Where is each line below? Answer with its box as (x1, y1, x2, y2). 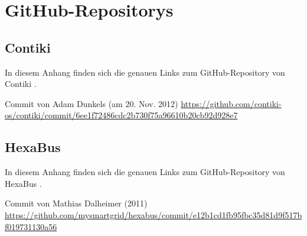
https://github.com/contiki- (181, 97, 282, 109)
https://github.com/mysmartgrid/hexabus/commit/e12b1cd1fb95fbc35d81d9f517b (5, 208, 302, 221)
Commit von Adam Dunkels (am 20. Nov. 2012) (5, 97, 178, 109)
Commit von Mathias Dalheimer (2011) (5, 197, 148, 209)
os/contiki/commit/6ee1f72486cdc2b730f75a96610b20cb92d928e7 (5, 109, 238, 121)
